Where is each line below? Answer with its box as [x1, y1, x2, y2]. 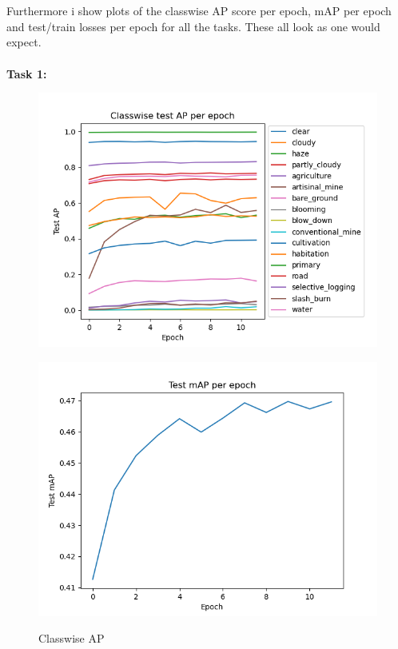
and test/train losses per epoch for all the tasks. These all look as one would [6, 18, 380, 34]
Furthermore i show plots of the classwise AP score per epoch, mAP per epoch [6, 2, 392, 19]
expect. [6, 34, 42, 50]
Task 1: [6, 65, 47, 82]
